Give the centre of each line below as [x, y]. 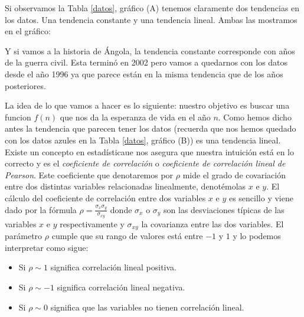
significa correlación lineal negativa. [121, 287]
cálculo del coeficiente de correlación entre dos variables [105, 197]
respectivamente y [92, 223]
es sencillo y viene [261, 197]
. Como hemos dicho [255, 117]
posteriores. [25, 85]
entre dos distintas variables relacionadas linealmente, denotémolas [125, 186]
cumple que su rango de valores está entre [127, 236]
